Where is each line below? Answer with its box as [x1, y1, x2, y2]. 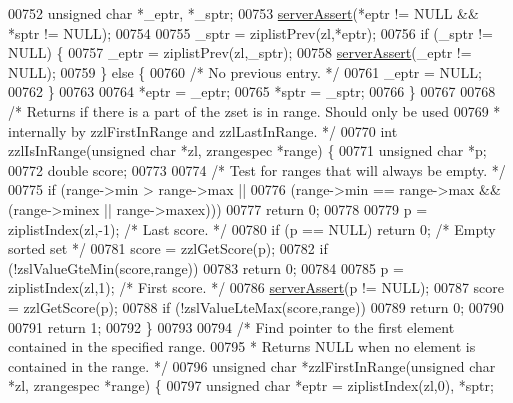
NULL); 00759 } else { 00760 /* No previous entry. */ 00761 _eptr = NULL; [8, 61, 482, 82]
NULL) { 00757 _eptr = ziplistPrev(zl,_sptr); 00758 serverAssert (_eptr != [8, 42, 472, 63]
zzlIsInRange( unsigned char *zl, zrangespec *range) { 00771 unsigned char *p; [8, 140, 487, 161]
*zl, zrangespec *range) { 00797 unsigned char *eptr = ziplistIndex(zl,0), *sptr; [8, 375, 494, 396]
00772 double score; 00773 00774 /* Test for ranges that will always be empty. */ [8, 159, 506, 180]
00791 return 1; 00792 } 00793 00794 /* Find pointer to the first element [8, 316, 455, 337]
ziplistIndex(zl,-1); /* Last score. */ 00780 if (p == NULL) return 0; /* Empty [8, 218, 496, 239]
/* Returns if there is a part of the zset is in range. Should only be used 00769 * [8, 100, 501, 121]
